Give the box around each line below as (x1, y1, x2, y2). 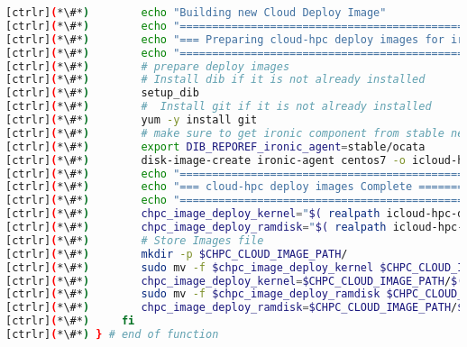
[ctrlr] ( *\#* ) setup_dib (5, 87, 199, 100)
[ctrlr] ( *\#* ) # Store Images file (5, 233, 264, 247)
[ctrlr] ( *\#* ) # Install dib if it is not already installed (5, 73, 426, 87)
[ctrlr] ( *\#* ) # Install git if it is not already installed (5, 100, 432, 114)
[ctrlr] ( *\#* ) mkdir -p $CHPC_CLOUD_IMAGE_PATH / (5, 247, 348, 260)
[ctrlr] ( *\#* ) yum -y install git (5, 114, 258, 126)
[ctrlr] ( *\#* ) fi (5, 315, 135, 328)
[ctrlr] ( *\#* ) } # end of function (5, 328, 219, 341)
